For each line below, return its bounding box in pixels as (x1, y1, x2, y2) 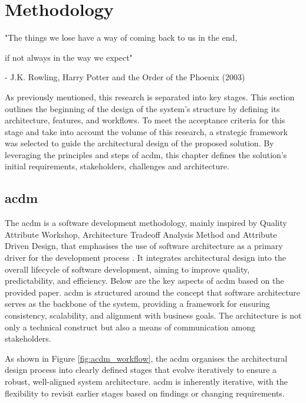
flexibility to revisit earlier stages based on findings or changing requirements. (5, 386, 285, 399)
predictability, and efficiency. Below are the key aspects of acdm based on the (5, 274, 284, 287)
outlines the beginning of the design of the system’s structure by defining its (5, 102, 280, 114)
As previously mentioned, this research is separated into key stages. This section (5, 90, 295, 103)
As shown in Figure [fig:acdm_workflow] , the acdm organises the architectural (5, 352, 288, 364)
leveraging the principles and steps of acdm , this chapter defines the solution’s (5, 148, 287, 160)
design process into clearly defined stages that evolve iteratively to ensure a (5, 363, 277, 376)
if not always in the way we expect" (5, 51, 133, 63)
